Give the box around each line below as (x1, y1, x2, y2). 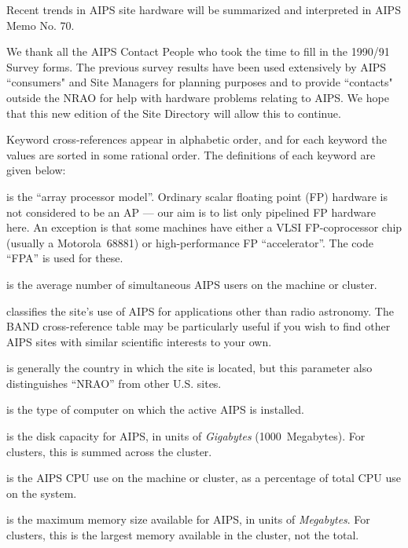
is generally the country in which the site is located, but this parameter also (6, 360, 373, 376)
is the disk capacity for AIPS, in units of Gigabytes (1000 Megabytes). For (6, 428, 366, 444)
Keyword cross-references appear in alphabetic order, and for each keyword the (6, 131, 387, 148)
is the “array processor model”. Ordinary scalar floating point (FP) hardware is (6, 188, 388, 204)
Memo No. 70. (6, 16, 75, 33)
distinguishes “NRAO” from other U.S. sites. (6, 374, 222, 391)
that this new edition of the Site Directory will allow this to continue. (6, 104, 341, 121)
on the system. (6, 484, 77, 501)
